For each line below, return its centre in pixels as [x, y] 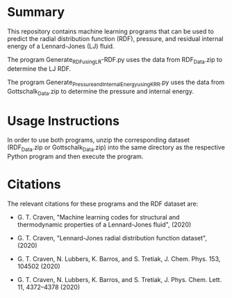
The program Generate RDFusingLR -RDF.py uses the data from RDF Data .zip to [115, 60]
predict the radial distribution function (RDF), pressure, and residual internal [115, 38]
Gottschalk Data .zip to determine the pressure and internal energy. [101, 92]
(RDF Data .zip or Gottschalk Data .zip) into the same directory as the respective [116, 148]
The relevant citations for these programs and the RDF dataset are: [103, 204]
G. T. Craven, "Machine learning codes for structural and [98, 217]
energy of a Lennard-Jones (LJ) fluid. [61, 46]
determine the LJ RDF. [39, 68]
